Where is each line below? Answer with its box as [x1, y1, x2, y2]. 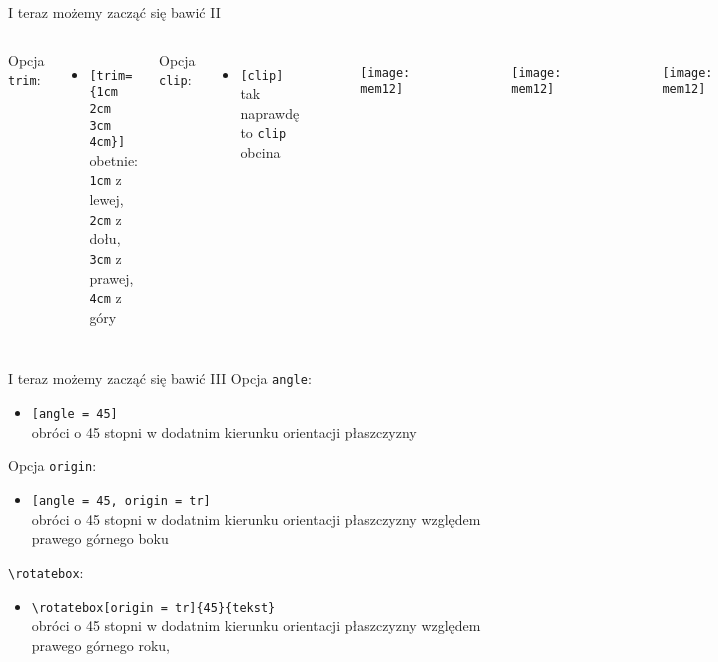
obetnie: [89, 149, 138, 170]
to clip [240, 122, 287, 143]
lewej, [89, 189, 124, 210]
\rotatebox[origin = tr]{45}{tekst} [31, 600, 276, 615]
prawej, [89, 267, 134, 288]
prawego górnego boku [31, 528, 169, 549]
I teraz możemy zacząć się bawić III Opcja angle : [8, 368, 312, 389]
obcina [240, 142, 281, 163]
